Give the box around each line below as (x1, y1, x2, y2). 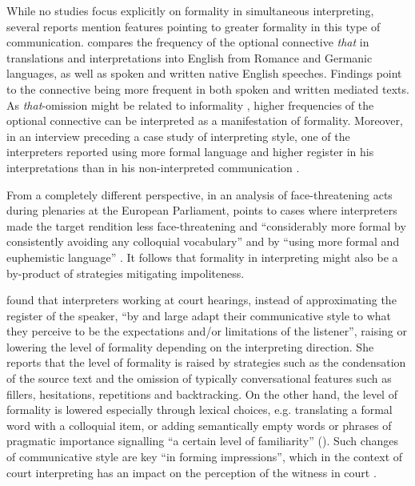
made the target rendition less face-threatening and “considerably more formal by (6, 217, 406, 234)
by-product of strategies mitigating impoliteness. (6, 264, 245, 281)
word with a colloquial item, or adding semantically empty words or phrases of (6, 416, 392, 433)
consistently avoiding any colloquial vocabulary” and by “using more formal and (6, 233, 400, 250)
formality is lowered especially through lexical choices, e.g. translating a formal (6, 401, 393, 418)
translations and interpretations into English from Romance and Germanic (6, 49, 373, 66)
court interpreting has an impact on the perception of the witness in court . (6, 464, 377, 480)
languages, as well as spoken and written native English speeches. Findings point (6, 65, 402, 82)
